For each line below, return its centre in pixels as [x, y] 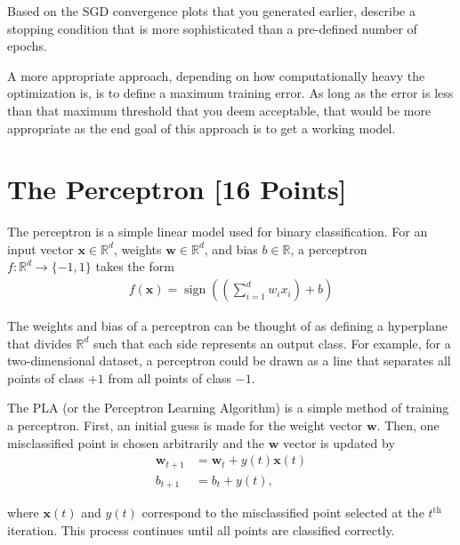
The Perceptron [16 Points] [177, 189]
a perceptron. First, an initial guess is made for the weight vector [185, 425]
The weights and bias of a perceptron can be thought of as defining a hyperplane [228, 326]
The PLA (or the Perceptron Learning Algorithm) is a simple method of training [228, 408]
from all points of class [170, 377]
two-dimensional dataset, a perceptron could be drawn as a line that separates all [229, 361]
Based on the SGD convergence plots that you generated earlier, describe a [211, 11]
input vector [40, 248]
